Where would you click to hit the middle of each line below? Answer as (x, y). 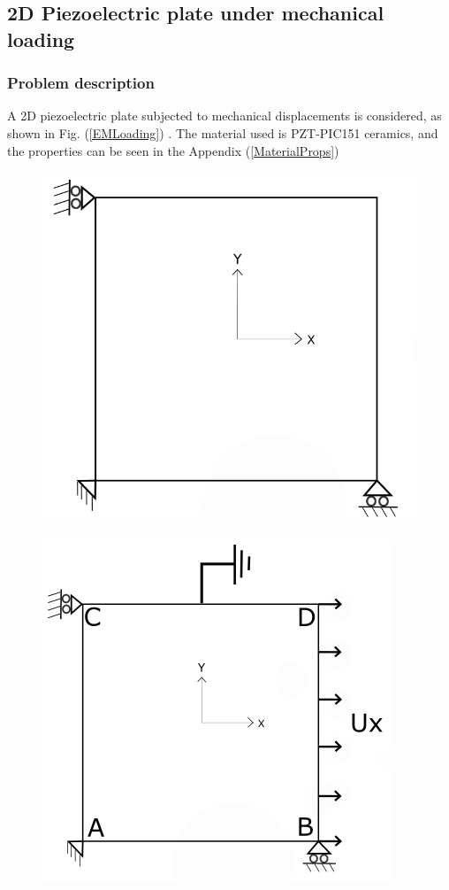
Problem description (81, 83)
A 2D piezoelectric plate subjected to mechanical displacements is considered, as (224, 116)
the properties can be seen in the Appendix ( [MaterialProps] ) (173, 150)
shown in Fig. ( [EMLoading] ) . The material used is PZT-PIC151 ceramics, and (223, 132)
